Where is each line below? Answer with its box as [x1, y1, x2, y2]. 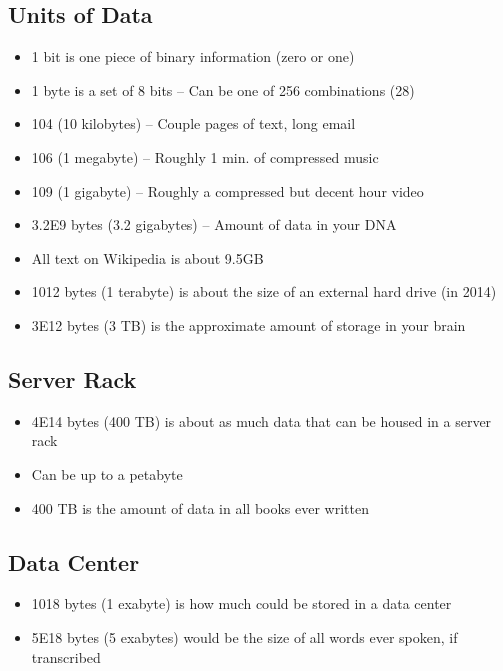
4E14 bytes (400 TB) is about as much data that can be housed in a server [31, 410, 492, 431]
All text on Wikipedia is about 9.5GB [31, 247, 264, 268]
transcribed [31, 646, 101, 667]
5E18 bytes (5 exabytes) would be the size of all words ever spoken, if [31, 626, 458, 647]
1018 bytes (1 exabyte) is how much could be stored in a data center [31, 593, 452, 614]
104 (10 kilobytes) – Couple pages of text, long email [31, 113, 356, 134]
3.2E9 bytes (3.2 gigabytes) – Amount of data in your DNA [31, 214, 397, 235]
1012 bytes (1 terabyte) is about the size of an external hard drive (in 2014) [31, 281, 497, 302]
